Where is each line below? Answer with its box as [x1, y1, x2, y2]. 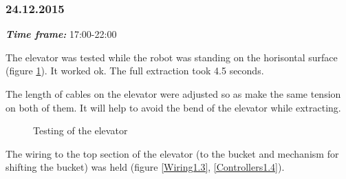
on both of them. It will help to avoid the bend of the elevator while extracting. [6, 100, 341, 114]
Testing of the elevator [33, 123, 128, 138]
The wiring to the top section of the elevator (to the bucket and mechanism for [6, 146, 339, 160]
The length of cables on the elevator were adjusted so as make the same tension [6, 87, 341, 101]
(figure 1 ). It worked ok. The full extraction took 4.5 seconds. [6, 63, 264, 78]
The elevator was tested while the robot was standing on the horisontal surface [6, 50, 338, 64]
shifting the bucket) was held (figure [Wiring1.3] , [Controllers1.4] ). [6, 160, 285, 174]
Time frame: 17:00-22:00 [6, 27, 117, 41]
